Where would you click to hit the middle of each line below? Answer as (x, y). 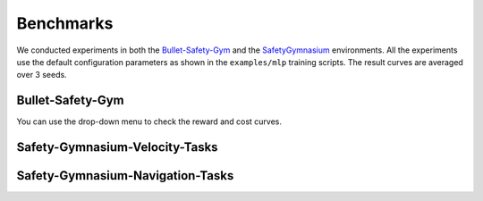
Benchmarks (65, 23)
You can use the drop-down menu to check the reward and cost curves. (149, 121)
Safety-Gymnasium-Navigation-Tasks (125, 176)
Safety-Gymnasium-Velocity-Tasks (117, 147)
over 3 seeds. (42, 75)
